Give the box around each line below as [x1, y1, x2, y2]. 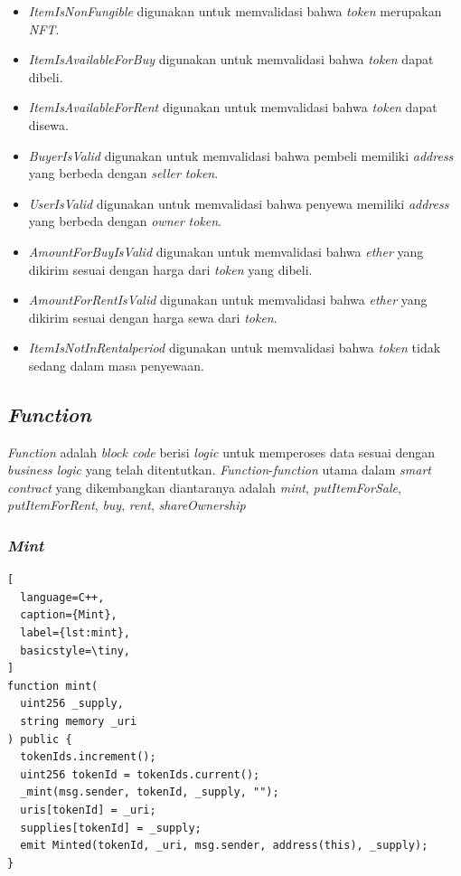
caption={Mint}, [20, 608, 118, 622]
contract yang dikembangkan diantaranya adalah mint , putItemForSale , [7, 477, 401, 496]
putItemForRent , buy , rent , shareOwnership [7, 495, 246, 514]
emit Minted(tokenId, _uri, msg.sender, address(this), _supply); [20, 839, 428, 852]
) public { [7, 732, 72, 746]
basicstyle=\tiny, [20, 644, 131, 657]
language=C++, [20, 590, 105, 604]
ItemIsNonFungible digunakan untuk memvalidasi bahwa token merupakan [28, 2, 442, 20]
